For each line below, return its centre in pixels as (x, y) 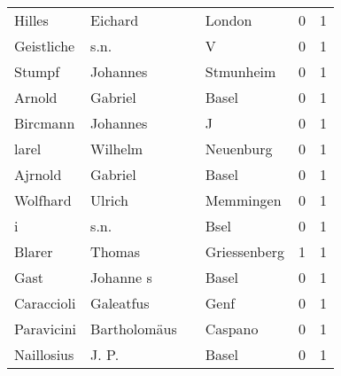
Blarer (34, 251)
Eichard (115, 20)
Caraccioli (45, 303)
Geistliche (45, 46)
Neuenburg (239, 149)
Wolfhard (43, 200)
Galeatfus (120, 303)
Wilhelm (117, 149)
